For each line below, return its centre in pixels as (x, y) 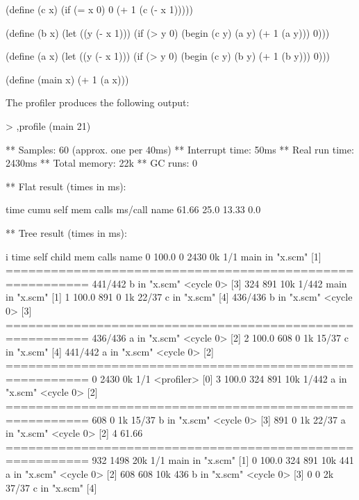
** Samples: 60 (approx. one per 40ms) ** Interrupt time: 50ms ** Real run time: (180, 149)
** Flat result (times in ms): (66, 186)
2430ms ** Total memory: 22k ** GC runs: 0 (102, 163)
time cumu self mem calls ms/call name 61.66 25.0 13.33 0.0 (133, 209)
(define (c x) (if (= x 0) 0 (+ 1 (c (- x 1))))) (99, 9)
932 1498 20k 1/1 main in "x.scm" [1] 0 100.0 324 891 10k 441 (223, 460)
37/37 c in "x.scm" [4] (51, 487)
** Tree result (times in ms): (66, 232)
